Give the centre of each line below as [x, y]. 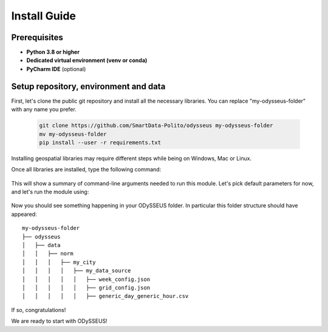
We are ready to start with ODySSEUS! [59, 321]
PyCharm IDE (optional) [56, 69]
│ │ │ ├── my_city [59, 262]
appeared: [24, 214]
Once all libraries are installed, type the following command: [86, 170]
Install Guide [43, 16]
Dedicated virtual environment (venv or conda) [87, 60]
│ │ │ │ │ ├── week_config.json [86, 279]
